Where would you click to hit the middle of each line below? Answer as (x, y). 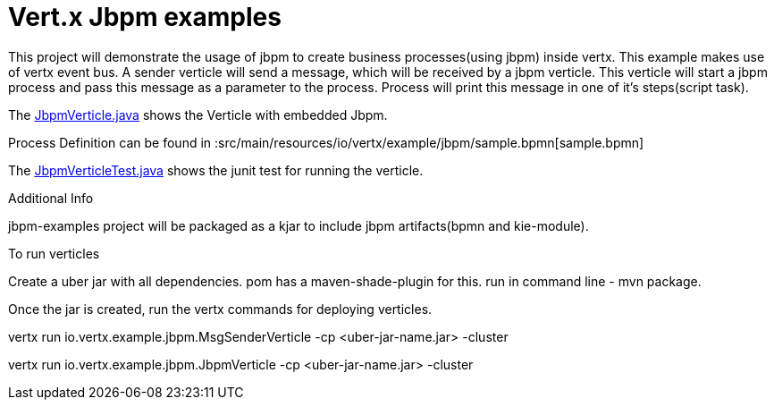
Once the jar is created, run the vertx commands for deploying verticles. (220, 309)
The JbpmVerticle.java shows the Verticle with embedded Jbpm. (198, 114)
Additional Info (51, 198)
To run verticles (54, 253)
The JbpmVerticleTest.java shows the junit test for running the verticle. (216, 170)
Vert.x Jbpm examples (145, 17)
